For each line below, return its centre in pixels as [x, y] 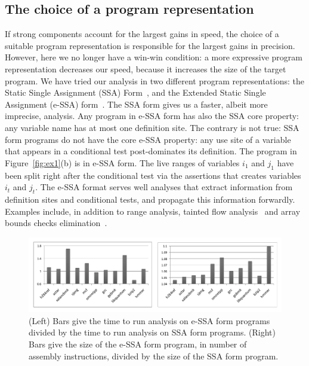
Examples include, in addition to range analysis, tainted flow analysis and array [153, 211]
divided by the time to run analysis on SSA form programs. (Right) [152, 332]
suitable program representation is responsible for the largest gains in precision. [150, 45]
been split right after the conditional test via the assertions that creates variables [153, 175]
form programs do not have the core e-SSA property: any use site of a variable [148, 139]
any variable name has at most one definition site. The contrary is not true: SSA [152, 127]
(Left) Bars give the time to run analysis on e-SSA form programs [149, 320]
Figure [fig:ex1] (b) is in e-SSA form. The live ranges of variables [122, 162]
